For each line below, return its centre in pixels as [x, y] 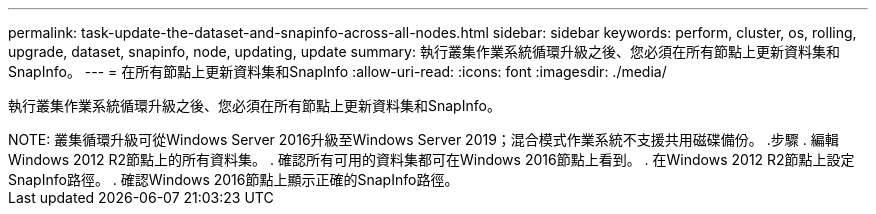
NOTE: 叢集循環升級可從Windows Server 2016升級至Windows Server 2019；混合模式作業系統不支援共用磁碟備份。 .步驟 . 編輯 [423, 139]
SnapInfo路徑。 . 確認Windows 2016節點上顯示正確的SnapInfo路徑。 [233, 179]
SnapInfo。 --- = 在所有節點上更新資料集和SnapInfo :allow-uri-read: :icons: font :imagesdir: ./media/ [337, 71]
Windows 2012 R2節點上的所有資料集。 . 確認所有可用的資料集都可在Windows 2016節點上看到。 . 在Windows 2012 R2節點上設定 [431, 159]
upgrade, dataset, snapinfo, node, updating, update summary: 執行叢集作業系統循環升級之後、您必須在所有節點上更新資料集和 [424, 51]
